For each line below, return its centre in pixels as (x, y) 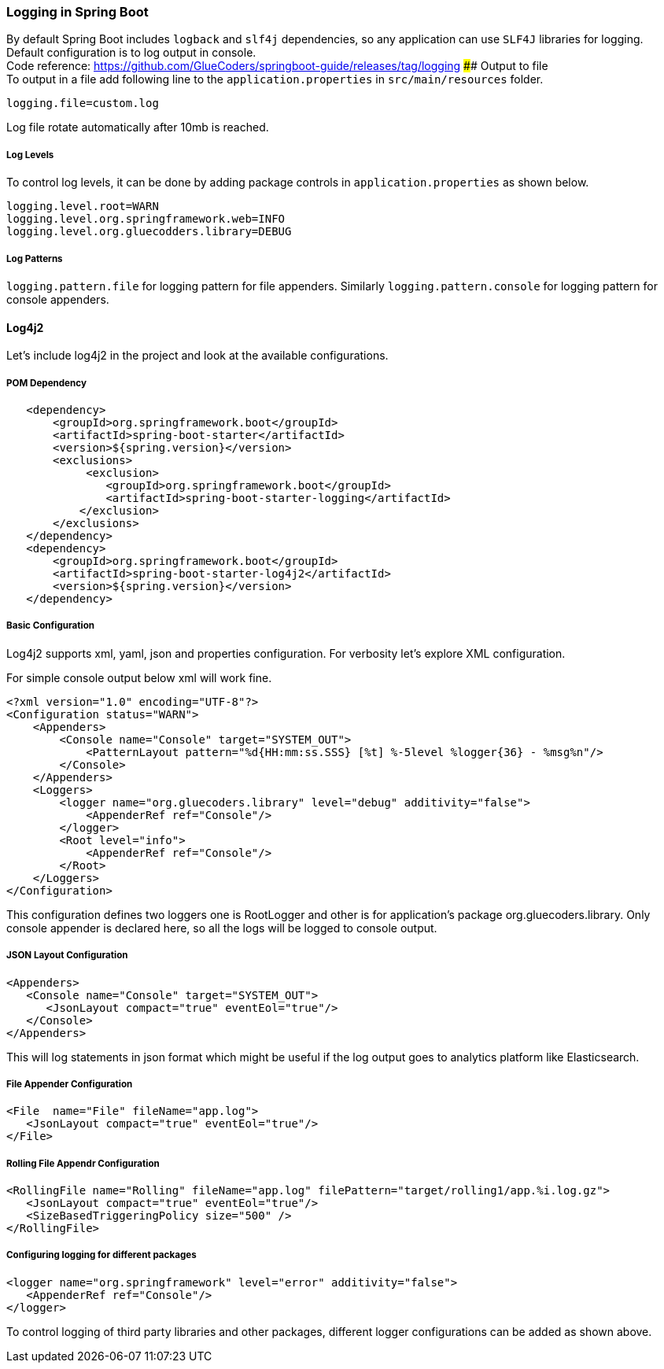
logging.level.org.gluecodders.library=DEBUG (149, 232)
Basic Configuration (51, 626)
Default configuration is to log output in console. (131, 53)
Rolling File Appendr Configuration (83, 1163)
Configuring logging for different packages (101, 1255)
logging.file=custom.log (83, 103)
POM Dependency (46, 383)
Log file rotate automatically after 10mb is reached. (138, 127)
